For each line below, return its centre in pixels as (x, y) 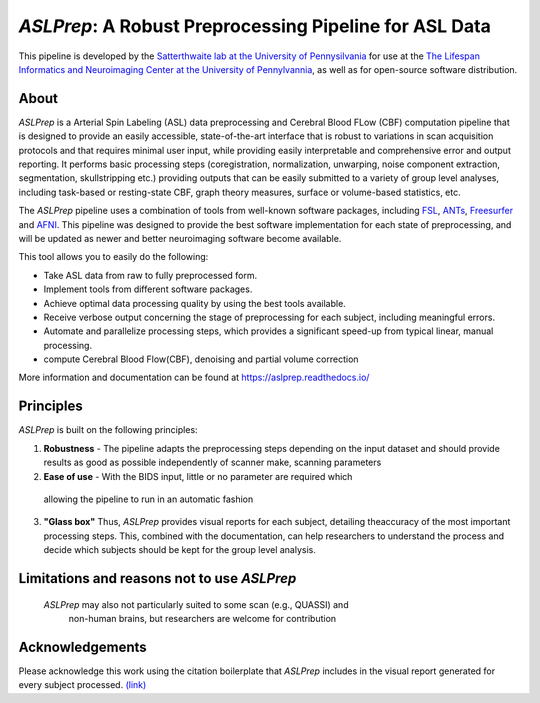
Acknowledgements (82, 646)
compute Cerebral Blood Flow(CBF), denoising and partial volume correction (201, 359)
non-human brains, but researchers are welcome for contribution (202, 618)
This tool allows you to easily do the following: (113, 257)
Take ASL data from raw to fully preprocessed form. (150, 275)
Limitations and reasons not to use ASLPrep (157, 578)
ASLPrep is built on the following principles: (108, 430)
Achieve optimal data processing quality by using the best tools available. (195, 303)
